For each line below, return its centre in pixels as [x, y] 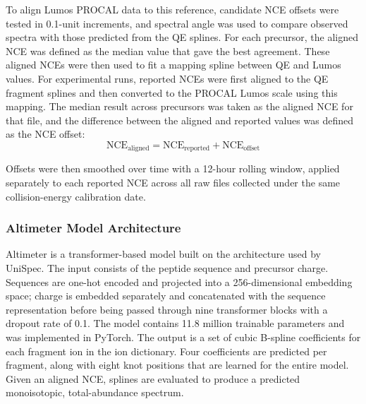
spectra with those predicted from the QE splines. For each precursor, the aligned [182, 37]
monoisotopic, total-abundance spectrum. [95, 392]
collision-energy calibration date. [76, 196]
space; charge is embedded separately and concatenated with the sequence [166, 296]
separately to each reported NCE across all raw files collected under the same [173, 182]
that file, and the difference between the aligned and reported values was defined [179, 120]
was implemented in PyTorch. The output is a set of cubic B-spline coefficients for [183, 337]
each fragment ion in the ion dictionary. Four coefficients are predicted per [166, 351]
